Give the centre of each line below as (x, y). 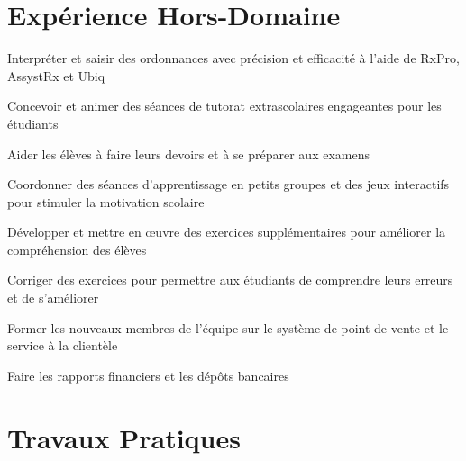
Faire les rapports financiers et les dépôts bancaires (148, 375)
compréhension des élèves (77, 249)
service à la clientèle (63, 345)
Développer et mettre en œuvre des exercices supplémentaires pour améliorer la (227, 232)
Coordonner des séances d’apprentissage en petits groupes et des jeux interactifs (228, 184)
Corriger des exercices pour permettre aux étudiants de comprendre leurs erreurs (230, 280)
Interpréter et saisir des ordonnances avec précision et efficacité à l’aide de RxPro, (233, 58)
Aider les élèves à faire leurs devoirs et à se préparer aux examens (188, 154)
